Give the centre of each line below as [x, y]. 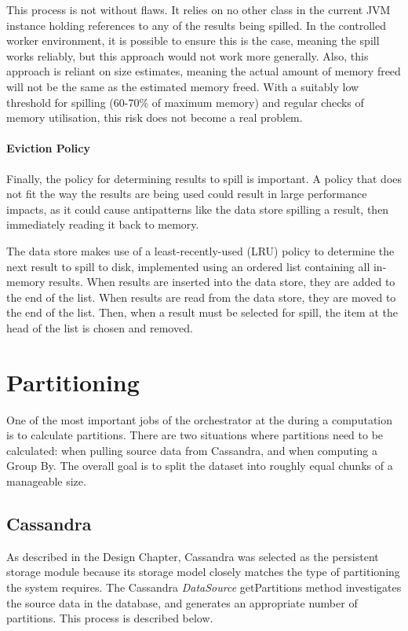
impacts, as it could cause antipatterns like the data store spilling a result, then [198, 209]
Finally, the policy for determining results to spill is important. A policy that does [204, 178]
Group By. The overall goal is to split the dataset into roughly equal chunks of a [200, 466]
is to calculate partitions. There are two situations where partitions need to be [195, 435]
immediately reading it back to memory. [103, 224]
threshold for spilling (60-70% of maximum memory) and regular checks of [185, 102]
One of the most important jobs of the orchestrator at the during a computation [200, 419]
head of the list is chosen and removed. [100, 327]
